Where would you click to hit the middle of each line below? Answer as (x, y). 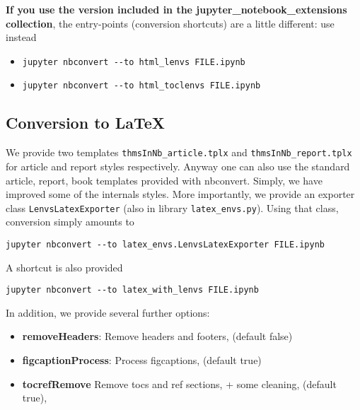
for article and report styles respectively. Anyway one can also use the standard (178, 166)
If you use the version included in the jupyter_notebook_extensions (176, 9)
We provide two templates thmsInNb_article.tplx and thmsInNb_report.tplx (179, 152)
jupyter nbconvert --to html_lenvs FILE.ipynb (134, 62)
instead (21, 37)
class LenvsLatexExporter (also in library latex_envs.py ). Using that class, (172, 207)
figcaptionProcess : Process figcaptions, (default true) (142, 360)
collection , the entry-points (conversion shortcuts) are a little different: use (170, 23)
